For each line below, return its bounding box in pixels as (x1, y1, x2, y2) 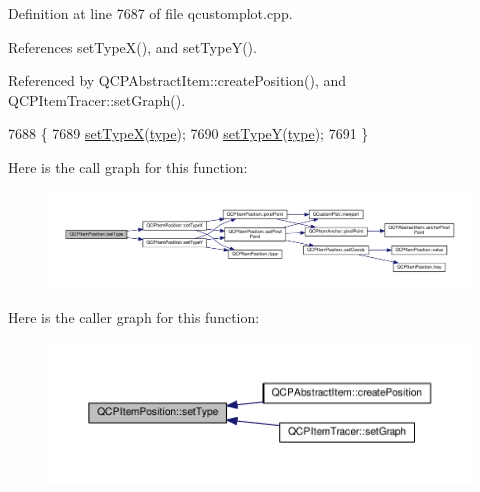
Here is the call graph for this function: (8, 156, 248, 177)
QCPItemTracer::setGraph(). (8, 89, 186, 110)
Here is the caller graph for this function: (8, 307, 260, 328)
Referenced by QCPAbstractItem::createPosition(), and (8, 70, 347, 91)
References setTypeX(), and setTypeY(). (8, 36, 257, 57)
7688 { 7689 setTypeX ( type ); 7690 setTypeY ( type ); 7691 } (8, 123, 369, 144)
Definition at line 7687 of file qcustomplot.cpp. (8, 3, 293, 23)
